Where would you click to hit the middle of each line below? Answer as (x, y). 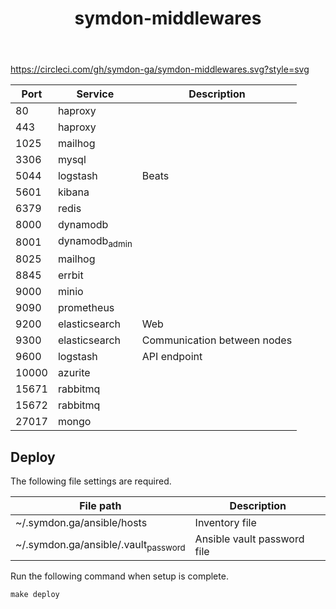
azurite (74, 373)
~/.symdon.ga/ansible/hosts (81, 523)
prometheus (86, 308)
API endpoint (172, 357)
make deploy (35, 595)
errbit (70, 275)
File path (100, 506)
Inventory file (225, 523)
